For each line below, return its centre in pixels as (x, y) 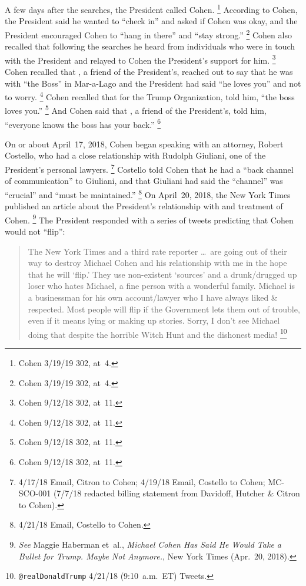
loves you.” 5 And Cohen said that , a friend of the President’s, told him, (136, 110)
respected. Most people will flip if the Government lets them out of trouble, (164, 309)
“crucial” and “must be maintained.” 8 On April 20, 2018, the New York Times (148, 193)
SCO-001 (35, 493)
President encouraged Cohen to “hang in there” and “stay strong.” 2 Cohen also (148, 34)
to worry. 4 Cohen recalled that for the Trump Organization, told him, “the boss (150, 96)
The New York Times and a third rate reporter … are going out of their (157, 251)
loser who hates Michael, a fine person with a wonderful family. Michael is (161, 286)
